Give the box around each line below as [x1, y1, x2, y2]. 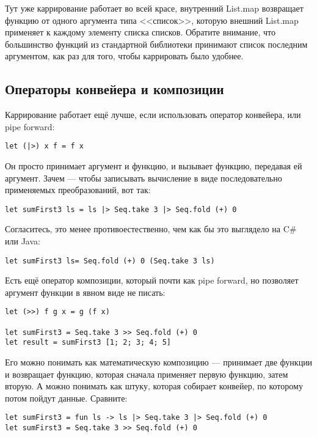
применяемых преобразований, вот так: [5, 183, 151, 196]
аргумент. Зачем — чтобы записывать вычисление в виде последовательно [5, 171, 282, 184]
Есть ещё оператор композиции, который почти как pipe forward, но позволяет [5, 274, 299, 287]
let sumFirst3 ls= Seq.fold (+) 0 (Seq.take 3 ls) [5, 256, 215, 265]
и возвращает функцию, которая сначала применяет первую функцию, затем [5, 367, 288, 380]
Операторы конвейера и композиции [5, 79, 224, 98]
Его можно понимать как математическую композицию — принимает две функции [5, 356, 313, 369]
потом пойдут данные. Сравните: [5, 391, 128, 404]
